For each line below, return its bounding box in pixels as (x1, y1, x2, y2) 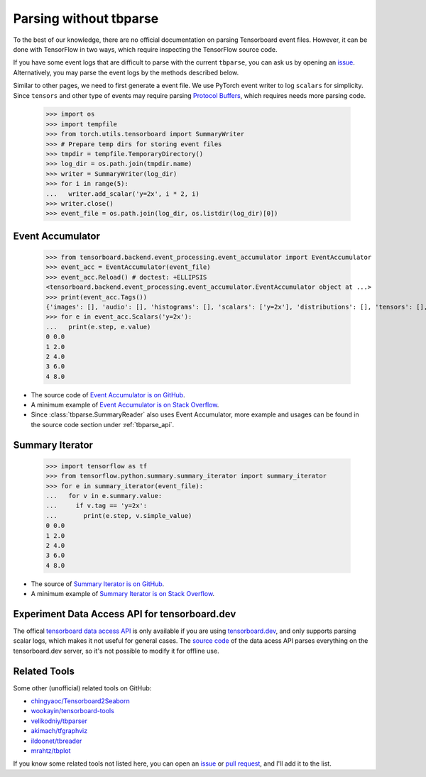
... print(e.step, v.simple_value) (45, 512, 192, 519)
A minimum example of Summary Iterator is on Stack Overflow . (31, 590, 215, 598)
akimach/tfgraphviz (31, 727, 88, 735)
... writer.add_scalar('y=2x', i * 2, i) (45, 189, 200, 198)
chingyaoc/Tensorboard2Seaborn (31, 697, 131, 705)
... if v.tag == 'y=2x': (45, 502, 148, 510)
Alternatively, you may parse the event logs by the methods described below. (13, 68, 239, 77)
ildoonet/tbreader (31, 737, 82, 745)
